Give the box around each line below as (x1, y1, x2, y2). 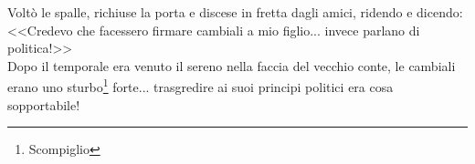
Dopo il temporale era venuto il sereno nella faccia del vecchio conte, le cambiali (7, 56, 456, 75)
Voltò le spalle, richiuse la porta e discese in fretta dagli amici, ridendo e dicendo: (7, 3, 463, 21)
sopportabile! (7, 95, 80, 114)
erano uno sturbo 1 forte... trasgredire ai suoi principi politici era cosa (7, 75, 394, 97)
